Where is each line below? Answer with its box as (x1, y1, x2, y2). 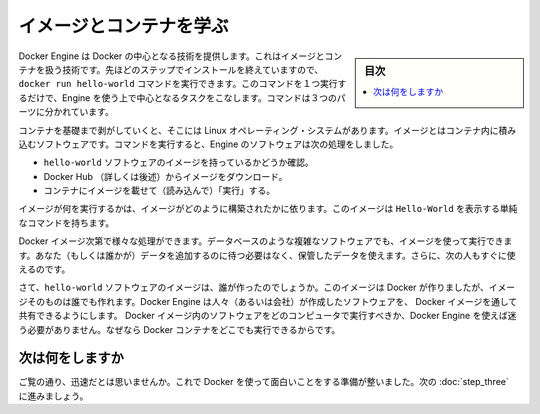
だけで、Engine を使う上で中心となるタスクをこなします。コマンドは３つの (26, 91, 337, 104)
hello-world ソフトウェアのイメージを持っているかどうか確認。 (43, 156, 314, 169)
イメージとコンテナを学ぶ (18, 15, 229, 37)
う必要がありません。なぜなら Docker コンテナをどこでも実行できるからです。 (18, 323, 341, 335)
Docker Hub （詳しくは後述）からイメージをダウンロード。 (43, 170, 288, 182)
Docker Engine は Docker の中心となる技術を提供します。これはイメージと (18, 50, 325, 62)
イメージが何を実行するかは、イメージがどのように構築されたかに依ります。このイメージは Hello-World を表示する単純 (18, 203, 518, 215)
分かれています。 (44, 106, 114, 118)
